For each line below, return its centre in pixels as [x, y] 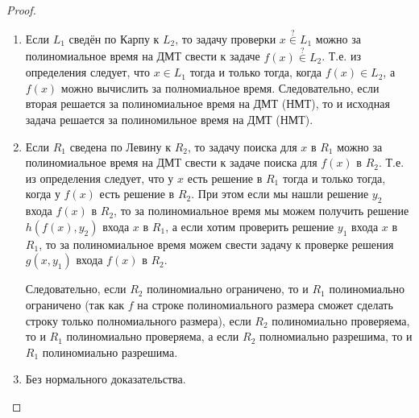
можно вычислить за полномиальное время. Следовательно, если [220, 87]
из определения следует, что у [100, 178]
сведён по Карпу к [114, 38]
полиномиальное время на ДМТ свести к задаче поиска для [171, 162]
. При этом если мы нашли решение [280, 194]
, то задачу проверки [226, 38]
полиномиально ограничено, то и [228, 289]
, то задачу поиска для [243, 146]
